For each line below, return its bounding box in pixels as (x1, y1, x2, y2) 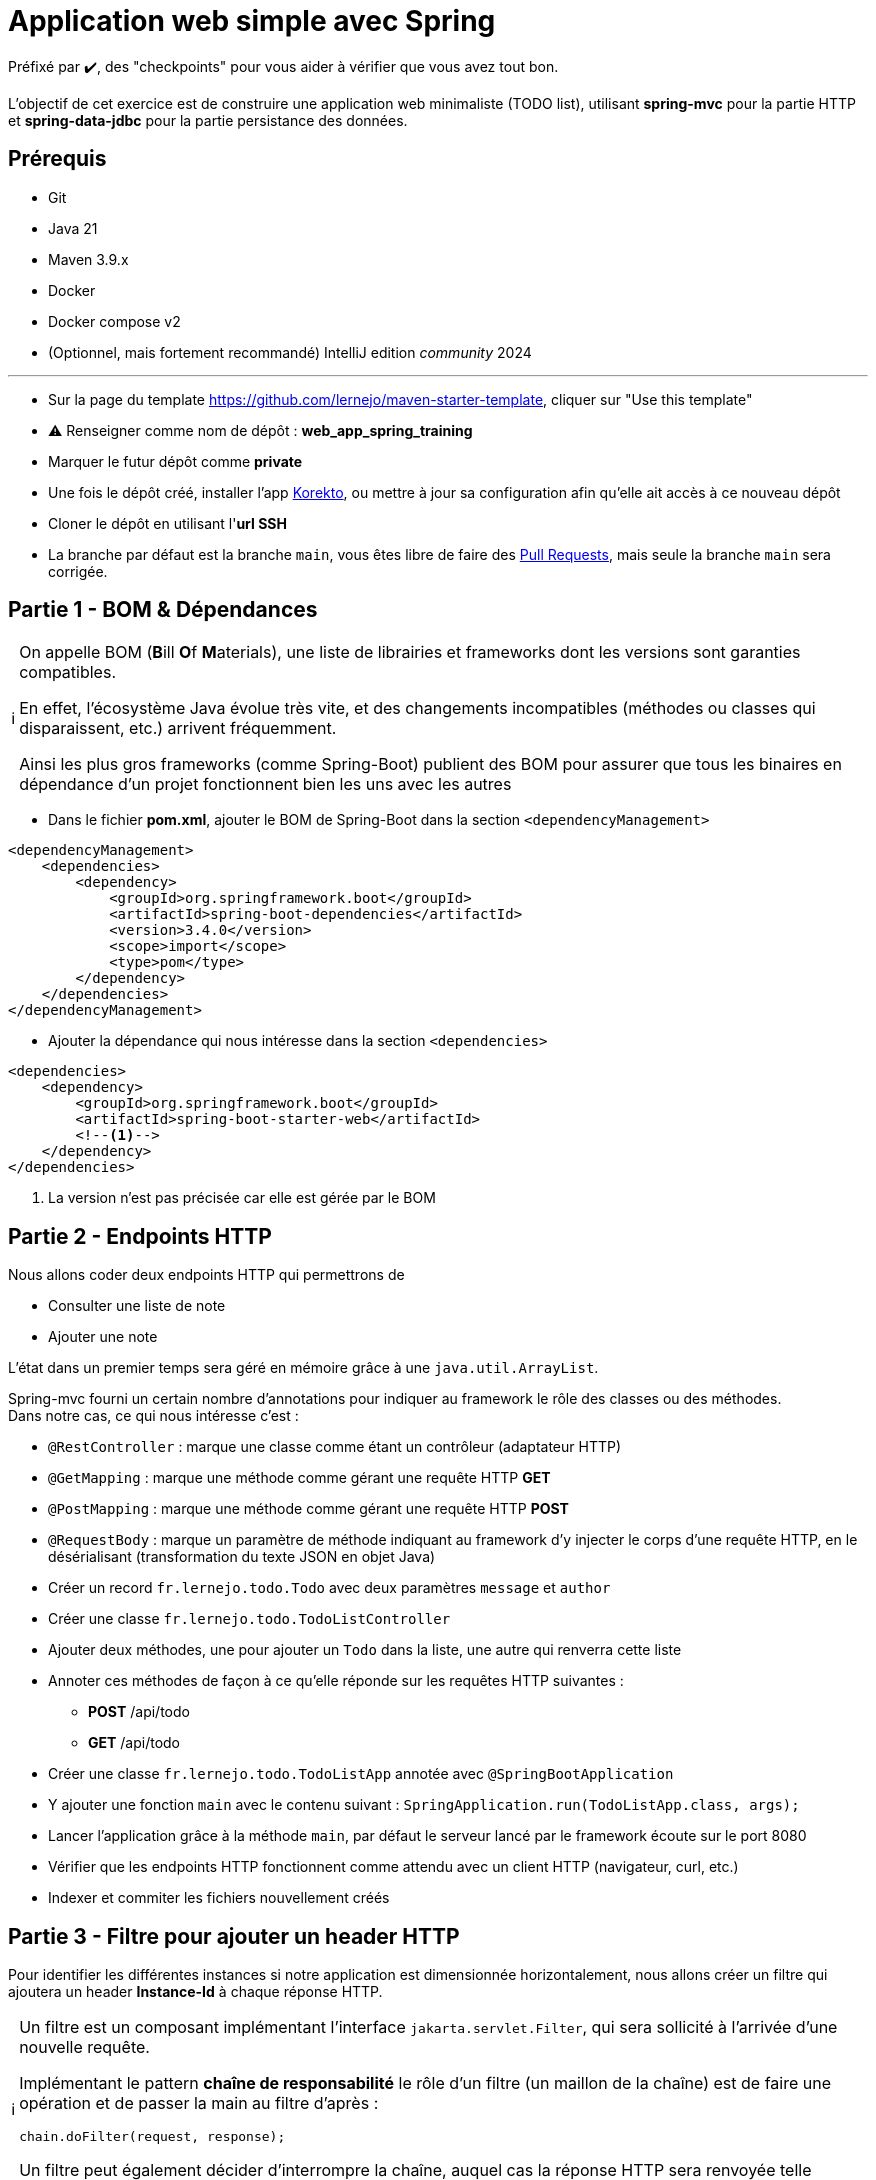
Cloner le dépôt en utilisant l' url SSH (48, 514, 287, 532)
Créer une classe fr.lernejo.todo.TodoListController (48, 1610, 451, 1628)
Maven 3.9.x (48, 250, 129, 268)
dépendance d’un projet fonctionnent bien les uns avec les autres (19, 774, 512, 795)
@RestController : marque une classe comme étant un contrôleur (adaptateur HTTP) (48, 1438, 622, 1456)
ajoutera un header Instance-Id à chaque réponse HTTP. (8, 1983, 383, 2001)
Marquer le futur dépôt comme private (48, 452, 303, 470)
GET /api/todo (88, 1734, 181, 1752)
